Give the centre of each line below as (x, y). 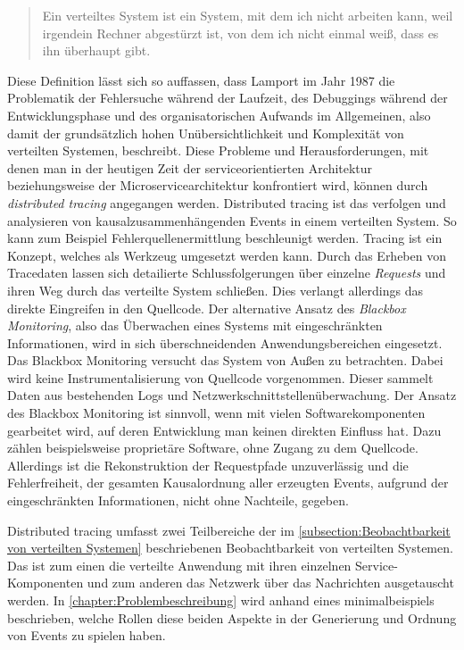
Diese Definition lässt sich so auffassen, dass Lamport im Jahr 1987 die (201, 80)
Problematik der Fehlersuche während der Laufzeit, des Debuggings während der (228, 98)
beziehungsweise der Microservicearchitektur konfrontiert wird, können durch (218, 185)
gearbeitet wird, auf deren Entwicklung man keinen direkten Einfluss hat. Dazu (224, 430)
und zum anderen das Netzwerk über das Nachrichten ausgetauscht (270, 583)
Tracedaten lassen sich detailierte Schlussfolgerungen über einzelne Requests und (227, 273)
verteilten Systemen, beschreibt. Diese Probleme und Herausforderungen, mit (218, 150)
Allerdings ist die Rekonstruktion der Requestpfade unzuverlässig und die (208, 465)
